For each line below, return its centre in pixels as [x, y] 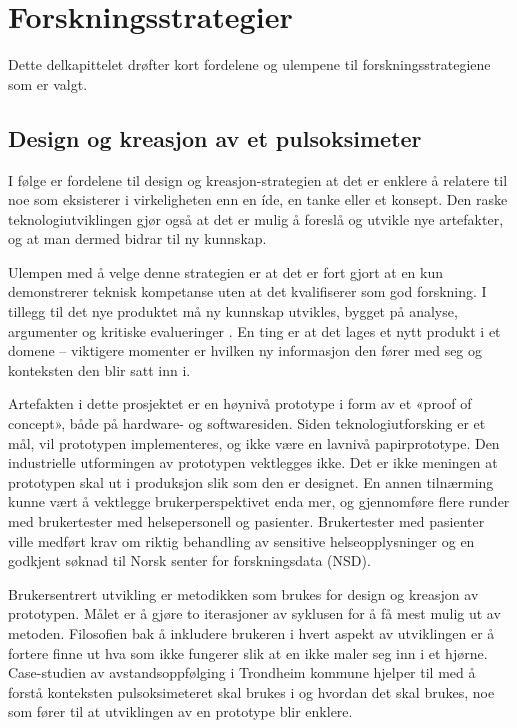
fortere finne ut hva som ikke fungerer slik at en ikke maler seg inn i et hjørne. [248, 652]
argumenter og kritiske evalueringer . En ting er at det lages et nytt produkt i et [254, 330]
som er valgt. [48, 83]
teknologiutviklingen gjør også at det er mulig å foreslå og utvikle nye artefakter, [256, 218]
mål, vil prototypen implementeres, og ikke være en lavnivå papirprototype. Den [254, 442]
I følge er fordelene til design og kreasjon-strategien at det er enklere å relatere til [258, 179]
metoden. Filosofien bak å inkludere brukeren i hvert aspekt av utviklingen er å [251, 632]
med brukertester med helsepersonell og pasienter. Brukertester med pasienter [246, 521]
